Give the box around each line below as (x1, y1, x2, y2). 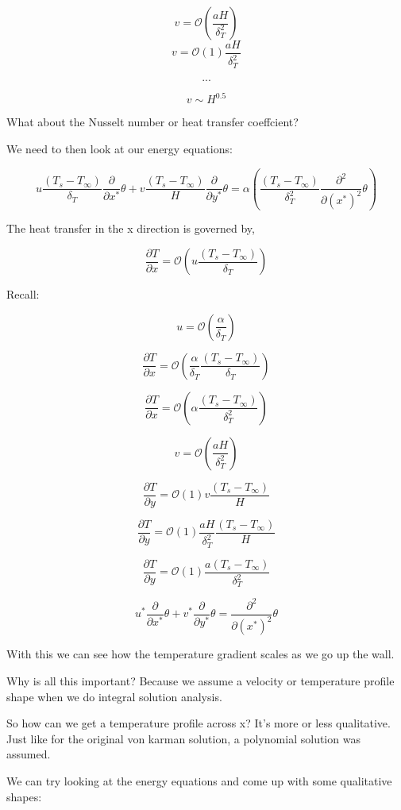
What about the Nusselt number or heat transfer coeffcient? (6, 114, 299, 130)
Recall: (6, 286, 40, 303)
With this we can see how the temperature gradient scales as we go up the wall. (6, 646, 395, 662)
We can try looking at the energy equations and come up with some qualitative (6, 772, 392, 789)
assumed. (6, 746, 51, 762)
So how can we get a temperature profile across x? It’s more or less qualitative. (6, 715, 391, 731)
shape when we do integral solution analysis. (6, 688, 222, 704)
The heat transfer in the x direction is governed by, (6, 220, 255, 237)
